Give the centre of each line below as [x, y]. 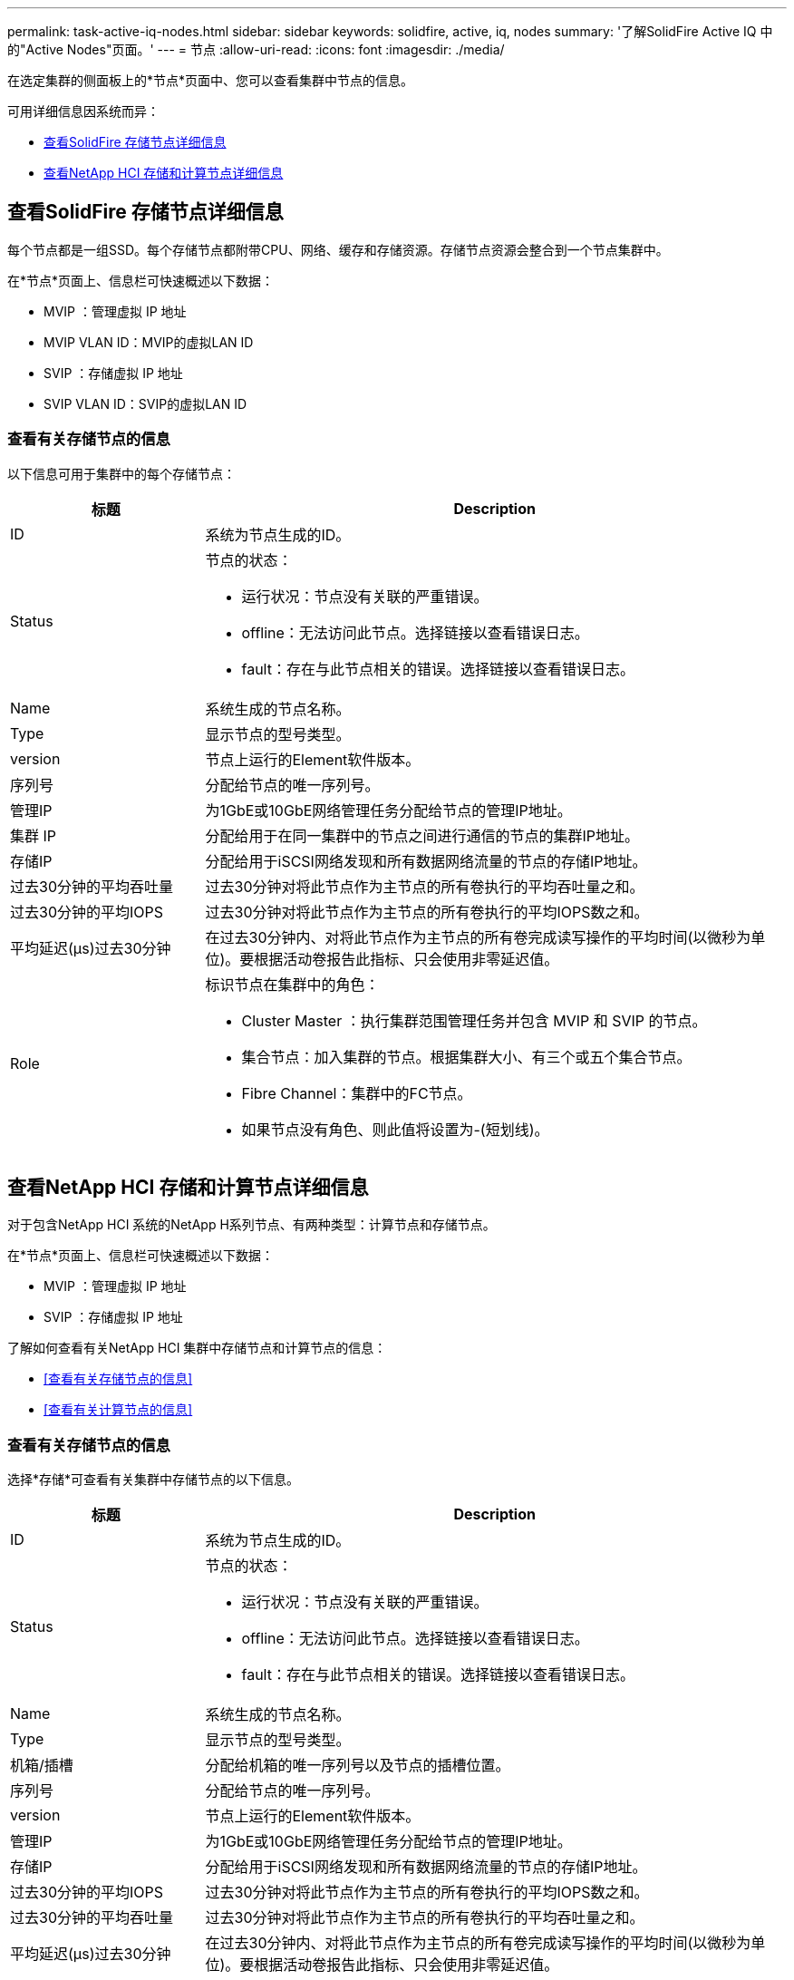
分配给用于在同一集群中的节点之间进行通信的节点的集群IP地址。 [422, 835]
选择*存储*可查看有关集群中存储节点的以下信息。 [154, 1480]
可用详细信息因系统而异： [83, 111]
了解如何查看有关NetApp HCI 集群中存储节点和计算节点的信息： [197, 1348]
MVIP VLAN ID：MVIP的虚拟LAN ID [149, 342]
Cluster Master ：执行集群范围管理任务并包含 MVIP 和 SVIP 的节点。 [474, 1020]
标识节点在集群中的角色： [292, 984]
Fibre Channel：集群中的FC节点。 [357, 1093]
